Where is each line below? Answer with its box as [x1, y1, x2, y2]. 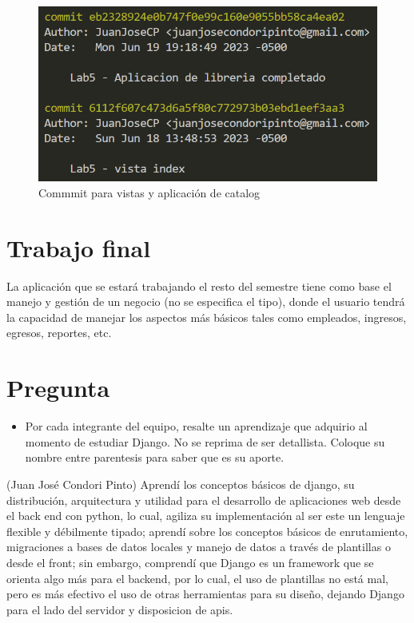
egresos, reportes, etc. [6, 324, 112, 341]
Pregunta [6, 371, 110, 404]
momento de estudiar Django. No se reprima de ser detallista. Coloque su [25, 433, 385, 450]
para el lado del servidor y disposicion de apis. [6, 601, 233, 617]
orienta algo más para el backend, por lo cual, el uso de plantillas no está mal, [6, 569, 388, 586]
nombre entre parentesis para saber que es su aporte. [25, 449, 285, 466]
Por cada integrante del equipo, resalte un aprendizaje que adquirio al [25, 418, 368, 435]
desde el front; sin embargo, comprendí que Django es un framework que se [6, 554, 374, 570]
